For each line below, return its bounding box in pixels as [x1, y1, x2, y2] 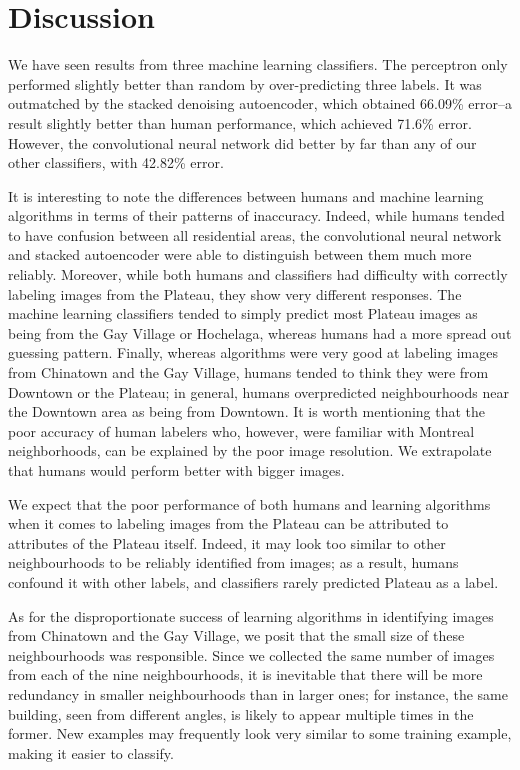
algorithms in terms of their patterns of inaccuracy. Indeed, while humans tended [8, 205, 505, 226]
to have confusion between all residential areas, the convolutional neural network [8, 224, 502, 245]
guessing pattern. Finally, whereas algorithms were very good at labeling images [8, 342, 498, 363]
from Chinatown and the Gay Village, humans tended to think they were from [8, 362, 489, 383]
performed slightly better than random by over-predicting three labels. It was [8, 73, 482, 94]
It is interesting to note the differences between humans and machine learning [8, 185, 484, 206]
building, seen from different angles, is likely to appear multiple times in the [8, 703, 474, 724]
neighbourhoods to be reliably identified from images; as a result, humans [8, 552, 459, 573]
